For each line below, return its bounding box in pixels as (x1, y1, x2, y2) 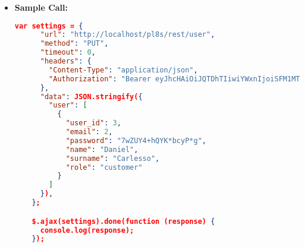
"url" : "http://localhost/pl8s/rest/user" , (40, 30, 215, 39)
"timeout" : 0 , (40, 48, 96, 57)
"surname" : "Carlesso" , (65, 154, 160, 163)
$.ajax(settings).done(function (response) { (32, 217, 215, 226)
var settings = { (14, 21, 83, 30)
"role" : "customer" (65, 163, 143, 172)
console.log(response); (40, 226, 134, 235)
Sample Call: (14, 1, 68, 13)
